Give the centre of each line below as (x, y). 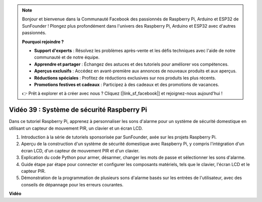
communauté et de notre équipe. (67, 57)
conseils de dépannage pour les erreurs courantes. (72, 185)
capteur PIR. (33, 171)
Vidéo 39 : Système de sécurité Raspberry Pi (78, 110)
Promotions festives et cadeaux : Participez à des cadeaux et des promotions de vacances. (127, 84)
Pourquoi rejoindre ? (43, 42)
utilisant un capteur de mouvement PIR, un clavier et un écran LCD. (76, 128)
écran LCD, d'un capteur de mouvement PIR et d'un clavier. (80, 151)
